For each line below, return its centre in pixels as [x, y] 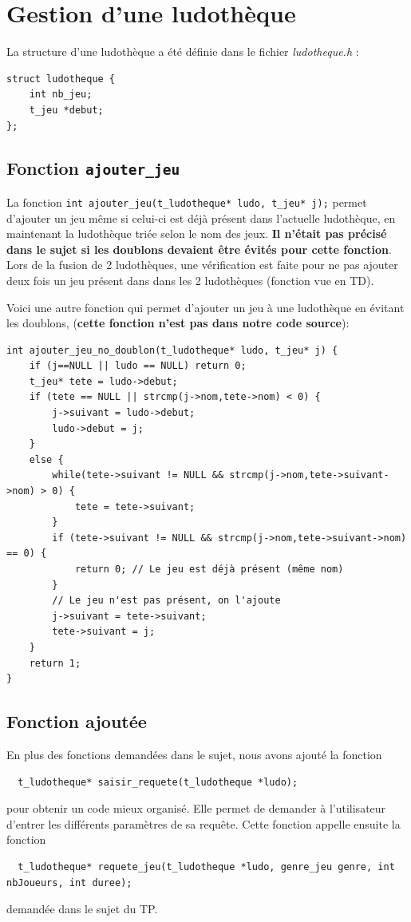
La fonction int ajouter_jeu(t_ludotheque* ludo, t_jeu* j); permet [187, 202]
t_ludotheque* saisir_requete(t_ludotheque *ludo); [158, 782]
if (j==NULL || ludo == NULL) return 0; [138, 366]
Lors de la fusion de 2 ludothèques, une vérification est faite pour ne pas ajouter [202, 265]
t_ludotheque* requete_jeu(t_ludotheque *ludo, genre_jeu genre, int [206, 867]
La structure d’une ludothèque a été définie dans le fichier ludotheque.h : [183, 51]
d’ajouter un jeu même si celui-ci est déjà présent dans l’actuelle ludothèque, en [201, 218]
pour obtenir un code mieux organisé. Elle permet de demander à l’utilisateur [196, 808]
